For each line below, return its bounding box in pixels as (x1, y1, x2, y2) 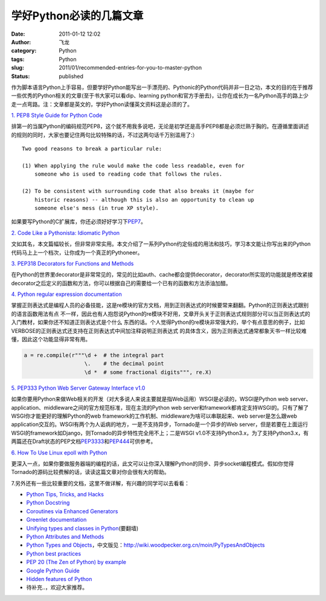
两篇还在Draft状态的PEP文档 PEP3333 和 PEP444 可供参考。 (11, 438, 156, 445)
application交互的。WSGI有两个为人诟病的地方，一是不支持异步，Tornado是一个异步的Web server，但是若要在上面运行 (11, 421, 308, 428)
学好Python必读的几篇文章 (11, 9, 144, 22)
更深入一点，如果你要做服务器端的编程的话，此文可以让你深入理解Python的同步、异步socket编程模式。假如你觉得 (11, 460, 294, 467)
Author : (11, 38, 31, 45)
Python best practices (26, 550, 81, 557)
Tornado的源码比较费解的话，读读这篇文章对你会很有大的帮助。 (11, 468, 170, 476)
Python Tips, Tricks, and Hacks (26, 491, 104, 498)
